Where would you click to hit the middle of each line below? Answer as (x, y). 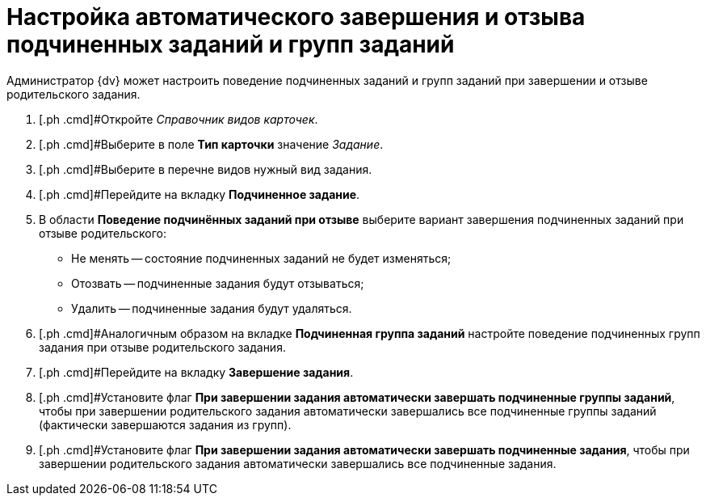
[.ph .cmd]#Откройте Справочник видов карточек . (179, 119)
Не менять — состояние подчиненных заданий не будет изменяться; (261, 258)
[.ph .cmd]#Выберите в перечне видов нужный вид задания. (206, 169)
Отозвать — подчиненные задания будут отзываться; (218, 283)
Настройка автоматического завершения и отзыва (296, 17)
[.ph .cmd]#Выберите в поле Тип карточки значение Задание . (211, 144)
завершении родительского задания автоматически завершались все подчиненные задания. (298, 463)
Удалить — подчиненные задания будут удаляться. (212, 308)
